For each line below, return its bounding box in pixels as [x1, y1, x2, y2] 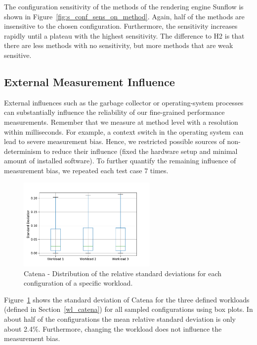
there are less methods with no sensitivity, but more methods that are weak [4, 40, 233, 50]
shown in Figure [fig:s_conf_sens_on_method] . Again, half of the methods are [4, 11, 245, 21]
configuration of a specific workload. [24, 278, 133, 288]
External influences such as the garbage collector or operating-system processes [4, 97, 244, 107]
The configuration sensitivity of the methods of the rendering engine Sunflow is [4, 1, 244, 11]
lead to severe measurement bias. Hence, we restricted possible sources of [4, 136, 225, 147]
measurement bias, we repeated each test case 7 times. [4, 165, 169, 175]
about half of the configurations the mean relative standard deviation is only [4, 314, 236, 324]
